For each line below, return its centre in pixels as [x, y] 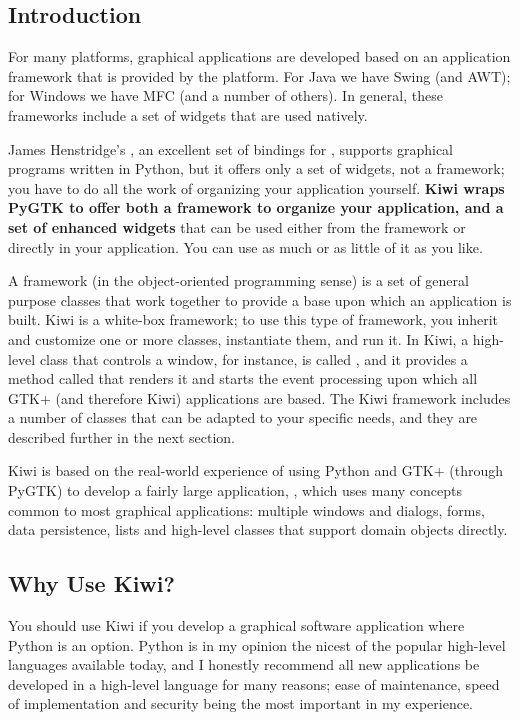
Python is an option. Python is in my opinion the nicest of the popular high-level [257, 644]
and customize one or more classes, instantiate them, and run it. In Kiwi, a [238, 338]
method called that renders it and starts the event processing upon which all [243, 378]
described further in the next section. [122, 436]
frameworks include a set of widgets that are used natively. [188, 114]
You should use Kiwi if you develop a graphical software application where [236, 625]
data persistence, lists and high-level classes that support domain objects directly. [258, 529]
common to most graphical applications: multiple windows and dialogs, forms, [246, 509]
